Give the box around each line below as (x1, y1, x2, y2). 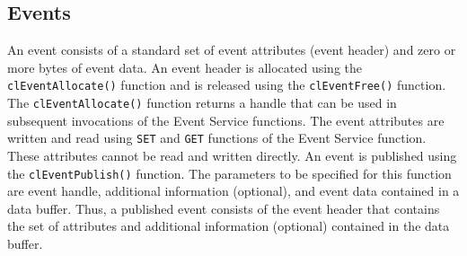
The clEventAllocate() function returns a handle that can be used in (7, 93, 397, 112)
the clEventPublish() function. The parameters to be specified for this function (7, 163, 452, 182)
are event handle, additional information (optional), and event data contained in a (7, 181, 460, 200)
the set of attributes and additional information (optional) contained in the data (7, 216, 450, 235)
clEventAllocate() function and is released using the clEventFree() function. (7, 75, 446, 94)
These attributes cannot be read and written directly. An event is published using (7, 146, 457, 164)
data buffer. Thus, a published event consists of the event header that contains (7, 199, 440, 217)
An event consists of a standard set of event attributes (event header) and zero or (7, 40, 456, 59)
